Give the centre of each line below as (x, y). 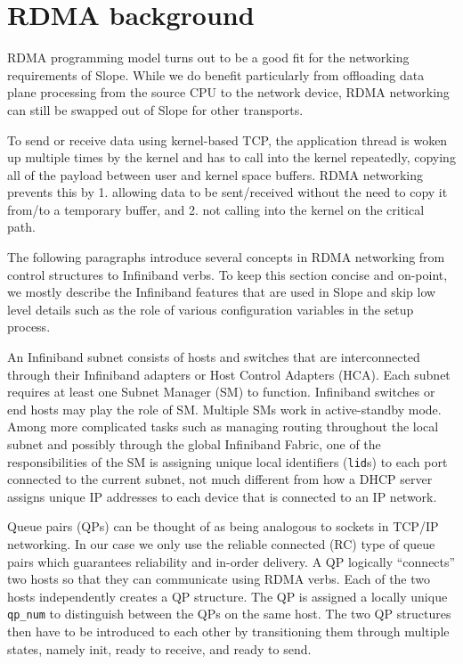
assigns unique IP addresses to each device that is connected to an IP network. (222, 496)
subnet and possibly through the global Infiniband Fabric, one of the (194, 444)
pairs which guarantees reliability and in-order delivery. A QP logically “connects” (231, 561)
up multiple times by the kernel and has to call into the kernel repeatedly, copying (231, 157)
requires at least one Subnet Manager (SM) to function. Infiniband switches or (221, 392)
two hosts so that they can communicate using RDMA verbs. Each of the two (219, 579)
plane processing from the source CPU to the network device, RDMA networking (228, 92)
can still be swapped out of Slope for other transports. (155, 109)
